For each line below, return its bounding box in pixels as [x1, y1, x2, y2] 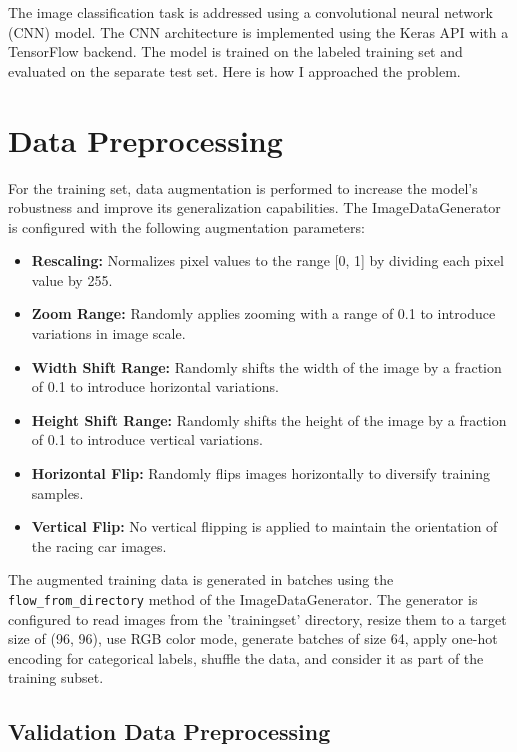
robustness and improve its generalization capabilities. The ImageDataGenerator [8, 197, 501, 218]
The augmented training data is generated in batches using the [8, 569, 394, 590]
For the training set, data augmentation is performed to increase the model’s [8, 177, 478, 198]
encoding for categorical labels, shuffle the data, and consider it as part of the [8, 647, 484, 668]
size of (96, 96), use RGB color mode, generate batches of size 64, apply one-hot [8, 628, 498, 649]
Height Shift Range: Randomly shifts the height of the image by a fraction [31, 409, 507, 430]
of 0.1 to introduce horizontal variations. [31, 376, 279, 397]
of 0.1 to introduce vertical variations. [31, 429, 264, 450]
